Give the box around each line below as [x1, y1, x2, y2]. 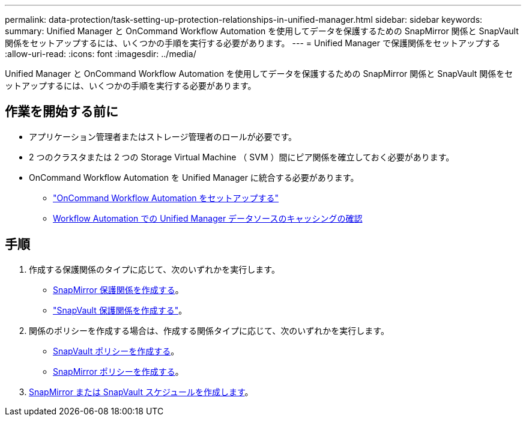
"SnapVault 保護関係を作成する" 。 [53, 304, 187, 315]
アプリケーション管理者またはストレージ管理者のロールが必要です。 [29, 131, 297, 142]
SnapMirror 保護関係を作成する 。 [53, 284, 184, 295]
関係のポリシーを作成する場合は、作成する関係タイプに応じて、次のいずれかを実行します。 [29, 325, 389, 336]
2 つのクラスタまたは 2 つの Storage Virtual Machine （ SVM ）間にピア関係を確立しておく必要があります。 [29, 151, 455, 162]
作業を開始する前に [5, 104, 118, 120]
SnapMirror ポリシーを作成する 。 [53, 366, 184, 377]
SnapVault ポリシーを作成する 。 [53, 345, 180, 356]
